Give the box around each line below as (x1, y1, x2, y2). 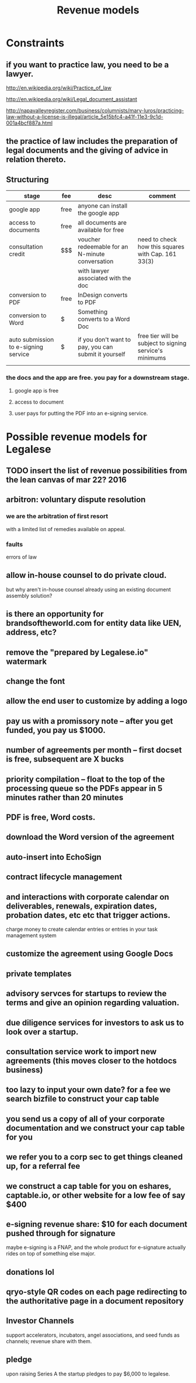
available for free (78, 226, 124, 234)
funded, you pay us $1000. (6, 725, 106, 735)
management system (6, 931, 57, 939)
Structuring (6, 174, 49, 184)
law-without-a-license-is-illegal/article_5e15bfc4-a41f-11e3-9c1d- (6, 113, 163, 120)
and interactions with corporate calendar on (6, 892, 169, 902)
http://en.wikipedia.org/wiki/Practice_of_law (6, 84, 112, 91)
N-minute (78, 250, 105, 258)
